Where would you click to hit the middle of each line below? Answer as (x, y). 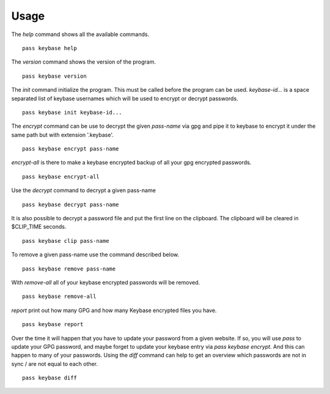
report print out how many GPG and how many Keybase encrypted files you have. (114, 310)
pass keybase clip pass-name (66, 241)
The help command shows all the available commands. (80, 34)
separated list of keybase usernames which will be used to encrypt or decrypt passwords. (125, 98)
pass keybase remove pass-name (69, 269)
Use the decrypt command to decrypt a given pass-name (83, 190)
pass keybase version (54, 76)
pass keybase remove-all (59, 296)
